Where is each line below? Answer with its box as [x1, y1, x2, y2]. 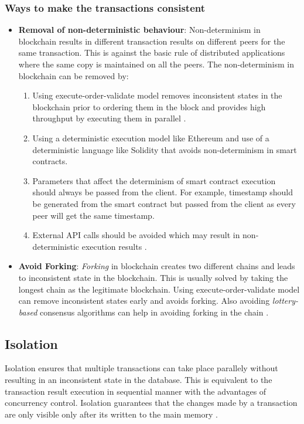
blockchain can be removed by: [18, 69, 129, 82]
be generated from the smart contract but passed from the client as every [32, 197, 296, 209]
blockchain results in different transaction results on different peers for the [18, 35, 285, 47]
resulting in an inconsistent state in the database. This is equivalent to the [5, 374, 272, 386]
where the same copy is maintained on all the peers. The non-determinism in [18, 58, 294, 70]
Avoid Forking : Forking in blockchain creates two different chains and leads [18, 260, 295, 272]
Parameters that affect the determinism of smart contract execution [32, 174, 276, 186]
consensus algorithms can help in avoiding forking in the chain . [39, 306, 269, 318]
